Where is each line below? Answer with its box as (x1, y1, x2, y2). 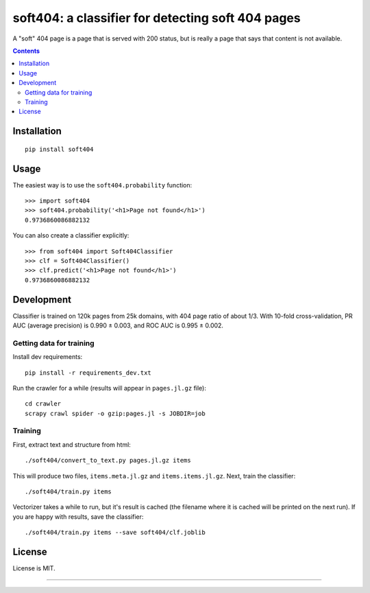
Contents (12, 47, 40, 55)
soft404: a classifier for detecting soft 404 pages (12, 10, 301, 25)
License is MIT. (12, 564, 56, 572)
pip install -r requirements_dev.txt (25, 369, 152, 377)
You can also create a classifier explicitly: (12, 231, 129, 240)
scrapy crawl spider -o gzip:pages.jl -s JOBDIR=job (25, 409, 206, 417)
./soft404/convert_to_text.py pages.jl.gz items (25, 456, 191, 465)
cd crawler (25, 400, 62, 408)
